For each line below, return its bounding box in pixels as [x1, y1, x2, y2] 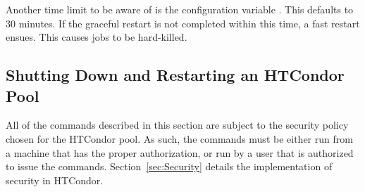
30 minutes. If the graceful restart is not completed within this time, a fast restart [6, 15, 360, 30]
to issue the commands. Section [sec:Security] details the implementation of [6, 159, 333, 174]
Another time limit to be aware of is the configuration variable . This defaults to [6, 2, 354, 16]
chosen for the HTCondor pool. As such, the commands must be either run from [6, 131, 353, 146]
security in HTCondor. [6, 172, 104, 187]
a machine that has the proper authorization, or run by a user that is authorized [6, 145, 354, 160]
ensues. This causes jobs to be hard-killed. [6, 30, 187, 44]
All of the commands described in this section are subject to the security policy [6, 117, 349, 132]
